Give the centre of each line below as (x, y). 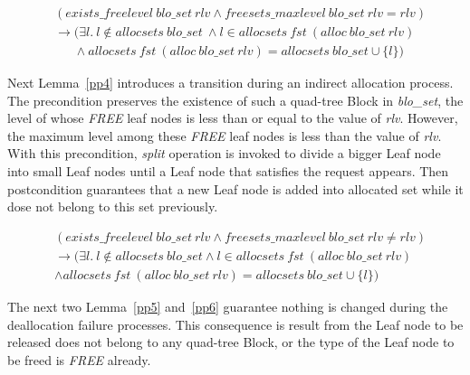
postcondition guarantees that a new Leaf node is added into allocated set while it (235, 188)
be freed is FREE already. (79, 359)
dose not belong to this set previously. (113, 206)
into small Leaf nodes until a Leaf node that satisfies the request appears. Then (228, 171)
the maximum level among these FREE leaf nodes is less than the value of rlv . (225, 135)
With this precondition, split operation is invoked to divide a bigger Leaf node (224, 153)
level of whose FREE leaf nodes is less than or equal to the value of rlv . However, (233, 118)
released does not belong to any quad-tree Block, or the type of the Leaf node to (231, 342)
